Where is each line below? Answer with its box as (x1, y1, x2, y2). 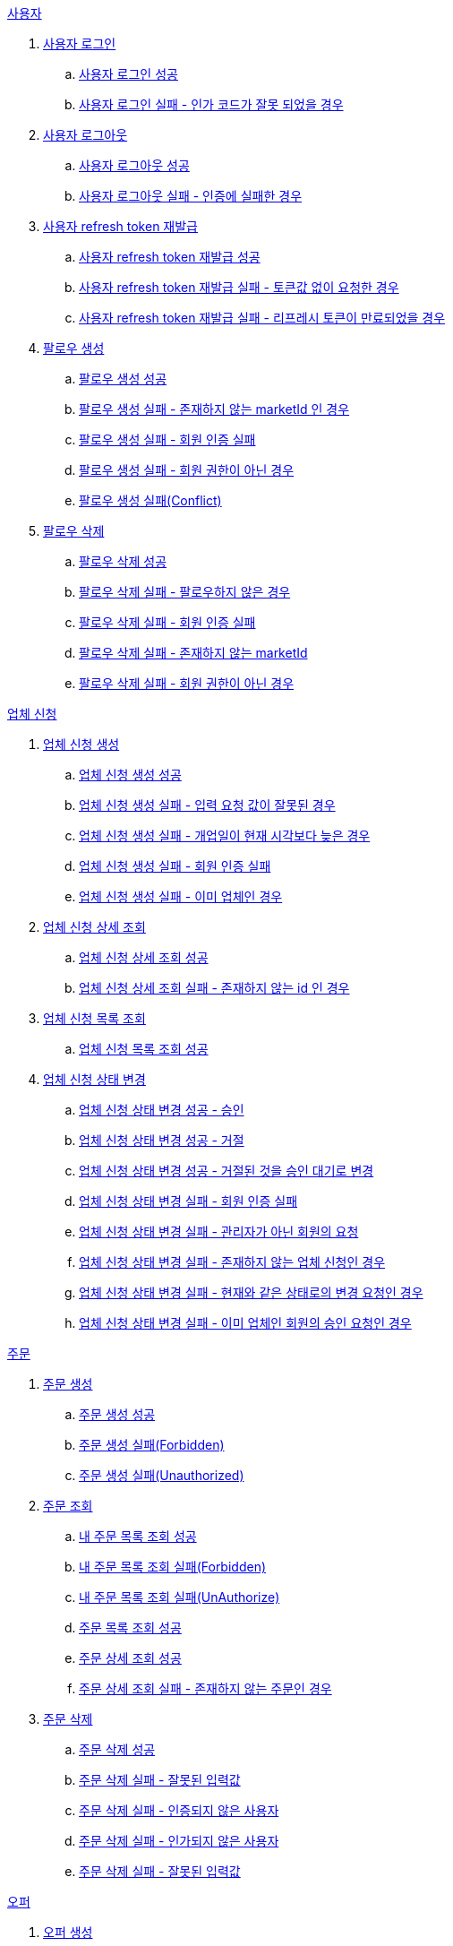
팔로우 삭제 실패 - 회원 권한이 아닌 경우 (79, 676, 295, 691)
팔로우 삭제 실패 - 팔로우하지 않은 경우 (79, 584, 291, 599)
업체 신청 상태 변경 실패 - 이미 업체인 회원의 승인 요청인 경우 (79, 1315, 412, 1330)
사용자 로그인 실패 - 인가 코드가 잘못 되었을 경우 (79, 97, 344, 112)
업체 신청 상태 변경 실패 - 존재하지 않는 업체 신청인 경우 (79, 1254, 386, 1270)
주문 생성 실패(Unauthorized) (79, 1468, 244, 1483)
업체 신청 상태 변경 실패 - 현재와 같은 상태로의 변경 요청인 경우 (79, 1285, 423, 1300)
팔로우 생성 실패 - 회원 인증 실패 (79, 432, 256, 447)
